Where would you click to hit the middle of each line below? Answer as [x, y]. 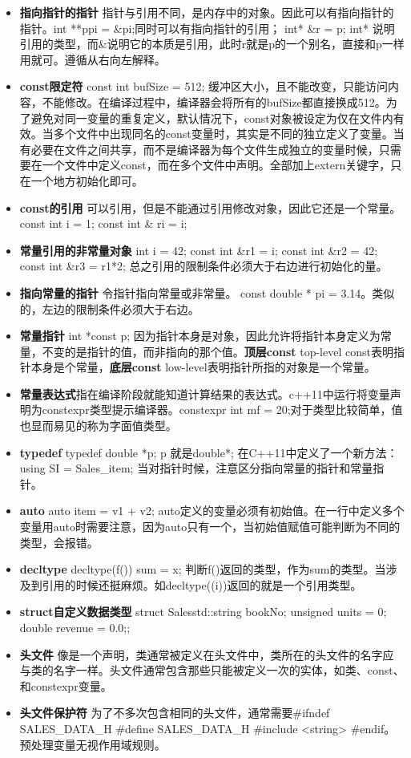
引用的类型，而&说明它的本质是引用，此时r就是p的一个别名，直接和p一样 [212, 44]
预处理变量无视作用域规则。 [93, 744]
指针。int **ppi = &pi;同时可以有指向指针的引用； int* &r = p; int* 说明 [207, 28]
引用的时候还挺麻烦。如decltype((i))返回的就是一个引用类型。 [202, 584]
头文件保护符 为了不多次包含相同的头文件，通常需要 [156, 713]
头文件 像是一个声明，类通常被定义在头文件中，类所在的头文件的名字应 [207, 654]
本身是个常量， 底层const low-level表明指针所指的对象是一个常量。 [203, 367]
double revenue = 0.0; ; [75, 627]
